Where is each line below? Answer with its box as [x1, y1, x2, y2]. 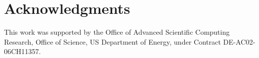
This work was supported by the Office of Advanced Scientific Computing [4, 27, 230, 37]
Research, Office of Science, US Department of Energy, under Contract [4, 36, 221, 47]
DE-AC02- [223, 36, 255, 47]
